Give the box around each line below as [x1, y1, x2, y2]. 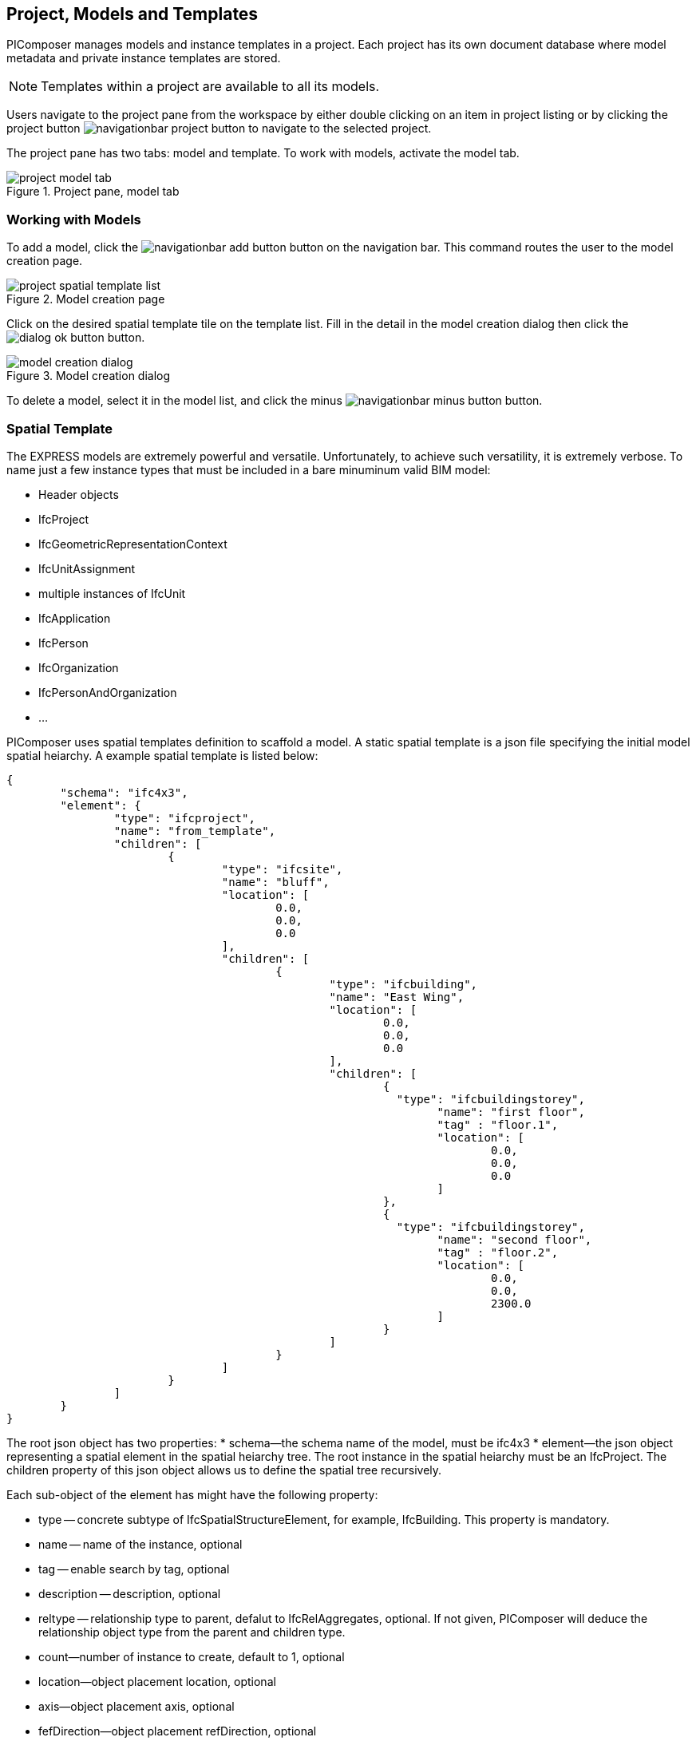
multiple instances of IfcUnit [38, 586, 186, 600]
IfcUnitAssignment [38, 561, 136, 576]
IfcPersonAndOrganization [38, 685, 177, 699]
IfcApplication [38, 611, 111, 625]
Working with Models [6, 211, 141, 228]
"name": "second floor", [437, 1233, 592, 1246]
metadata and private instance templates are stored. [6, 51, 281, 65]
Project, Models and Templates [6, 4, 259, 24]
